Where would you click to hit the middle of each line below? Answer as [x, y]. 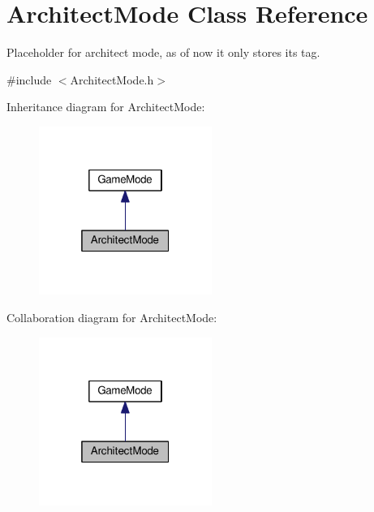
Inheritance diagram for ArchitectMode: [106, 107]
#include [29, 79]
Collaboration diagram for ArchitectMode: [112, 318]
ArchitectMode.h [112, 79]
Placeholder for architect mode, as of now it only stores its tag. [163, 52]
